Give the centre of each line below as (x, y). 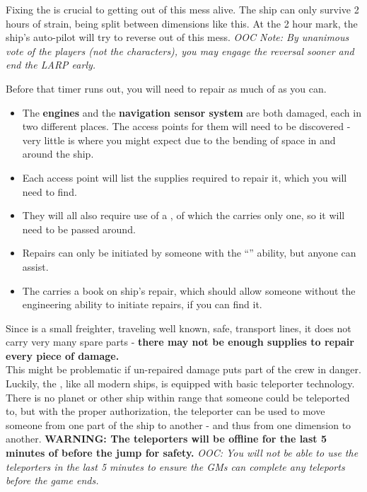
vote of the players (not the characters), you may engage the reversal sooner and (180, 51)
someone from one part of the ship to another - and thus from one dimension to (179, 424)
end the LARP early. (51, 65)
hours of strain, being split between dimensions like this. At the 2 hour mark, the (182, 23)
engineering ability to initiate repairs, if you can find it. (142, 304)
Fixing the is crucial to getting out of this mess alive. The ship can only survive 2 (182, 9)
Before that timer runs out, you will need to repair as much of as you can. (166, 88)
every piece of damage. (63, 355)
